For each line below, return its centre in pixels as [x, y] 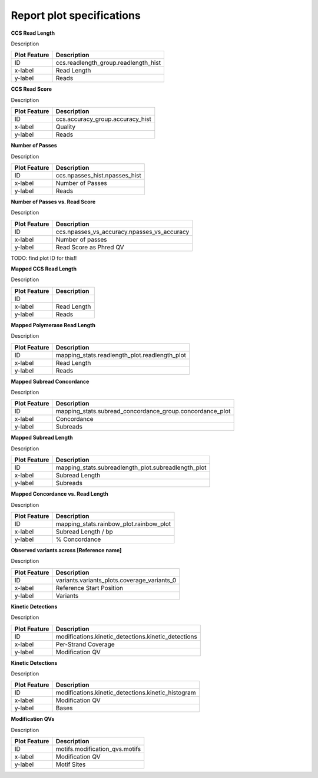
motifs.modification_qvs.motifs [98, 749]
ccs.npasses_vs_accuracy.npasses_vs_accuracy [122, 232]
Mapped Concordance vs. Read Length [59, 494]
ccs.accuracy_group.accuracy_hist [103, 119]
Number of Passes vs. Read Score [53, 202]
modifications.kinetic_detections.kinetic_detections [126, 637]
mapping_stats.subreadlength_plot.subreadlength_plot [131, 467]
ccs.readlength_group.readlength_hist [108, 63]
